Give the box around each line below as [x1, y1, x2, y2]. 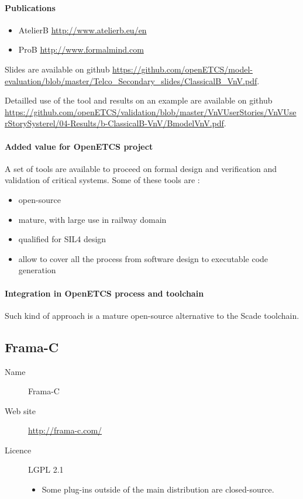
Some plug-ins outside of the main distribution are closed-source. [42, 483, 274, 495]
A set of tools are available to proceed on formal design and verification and [5, 162, 277, 174]
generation [18, 264, 56, 276]
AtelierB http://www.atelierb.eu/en [18, 23, 147, 36]
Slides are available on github [5, 63, 110, 75]
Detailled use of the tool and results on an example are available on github [5, 94, 273, 106]
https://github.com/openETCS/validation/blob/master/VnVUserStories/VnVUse [5, 105, 297, 118]
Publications [5, 1, 56, 13]
